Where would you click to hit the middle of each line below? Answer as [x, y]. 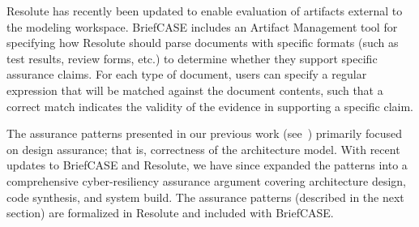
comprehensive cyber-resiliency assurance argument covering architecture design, [206, 180]
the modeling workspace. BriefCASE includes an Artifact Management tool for [202, 26]
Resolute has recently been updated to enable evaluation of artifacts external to [205, 11]
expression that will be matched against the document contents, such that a [195, 90]
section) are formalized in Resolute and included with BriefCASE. [170, 213]
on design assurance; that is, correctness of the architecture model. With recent [203, 149]
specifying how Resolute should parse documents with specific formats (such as [203, 43]
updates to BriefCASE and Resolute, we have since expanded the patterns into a [207, 165]
